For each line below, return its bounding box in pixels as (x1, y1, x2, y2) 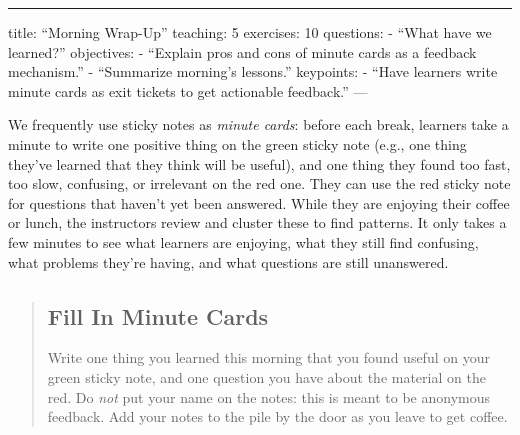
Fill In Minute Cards (47, 300, 269, 331)
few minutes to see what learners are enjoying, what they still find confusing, (8, 231, 479, 252)
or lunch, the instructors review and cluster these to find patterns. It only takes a (8, 212, 507, 233)
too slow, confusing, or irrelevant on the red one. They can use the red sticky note (8, 173, 511, 194)
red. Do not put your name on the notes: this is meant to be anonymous (47, 386, 490, 407)
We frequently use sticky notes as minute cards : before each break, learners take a (8, 114, 509, 135)
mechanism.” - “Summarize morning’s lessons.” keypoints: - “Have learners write (8, 61, 498, 82)
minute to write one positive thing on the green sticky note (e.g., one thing (8, 133, 467, 154)
